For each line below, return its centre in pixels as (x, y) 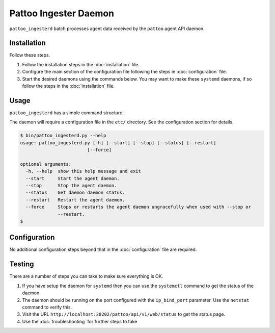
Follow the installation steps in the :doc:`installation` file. (81, 64)
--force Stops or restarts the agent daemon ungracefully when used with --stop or (139, 207)
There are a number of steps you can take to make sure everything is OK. (86, 276)
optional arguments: (46, 164)
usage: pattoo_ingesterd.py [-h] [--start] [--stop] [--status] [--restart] (118, 143)
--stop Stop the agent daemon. (71, 186)
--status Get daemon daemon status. (75, 193)
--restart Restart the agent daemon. (75, 200)
